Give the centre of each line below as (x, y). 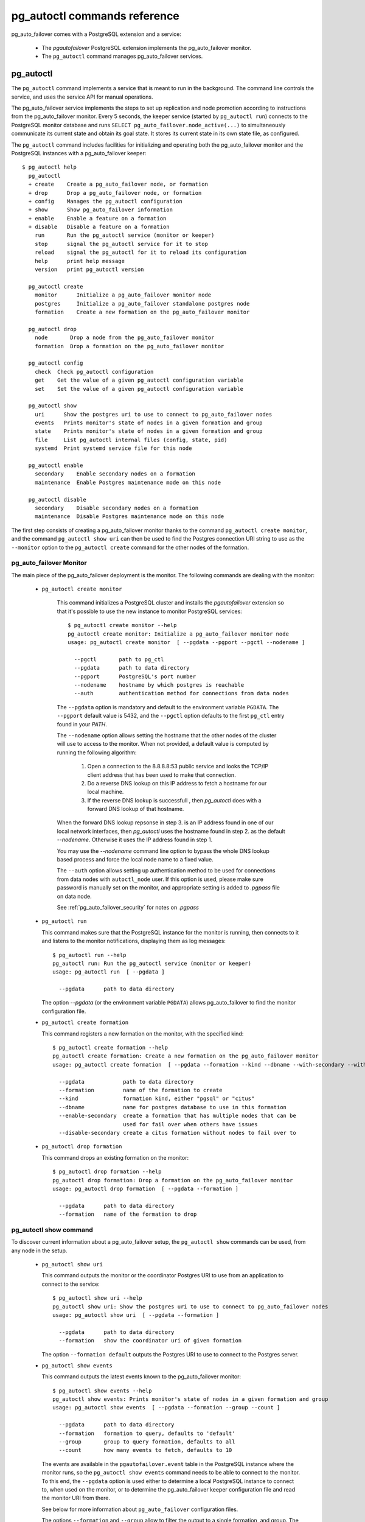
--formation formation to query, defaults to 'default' (147, 1433)
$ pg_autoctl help (50, 167)
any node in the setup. (39, 1250)
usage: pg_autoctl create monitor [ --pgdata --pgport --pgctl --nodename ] (186, 643)
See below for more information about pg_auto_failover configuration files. (140, 1509)
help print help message (79, 261)
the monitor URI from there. (76, 1498)
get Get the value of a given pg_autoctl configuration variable (139, 380)
